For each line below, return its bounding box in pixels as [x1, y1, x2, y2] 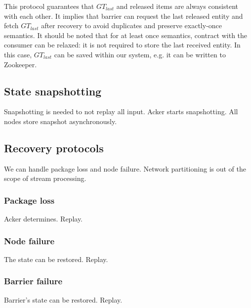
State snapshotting [4, 83, 102, 98]
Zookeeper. [4, 59, 37, 69]
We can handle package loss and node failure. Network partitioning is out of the [4, 163, 246, 174]
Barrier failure [4, 275, 63, 287]
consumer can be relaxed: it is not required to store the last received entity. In [4, 40, 241, 50]
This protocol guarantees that [4, 1, 94, 11]
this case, [4, 49, 32, 59]
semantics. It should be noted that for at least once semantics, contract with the [4, 30, 248, 40]
